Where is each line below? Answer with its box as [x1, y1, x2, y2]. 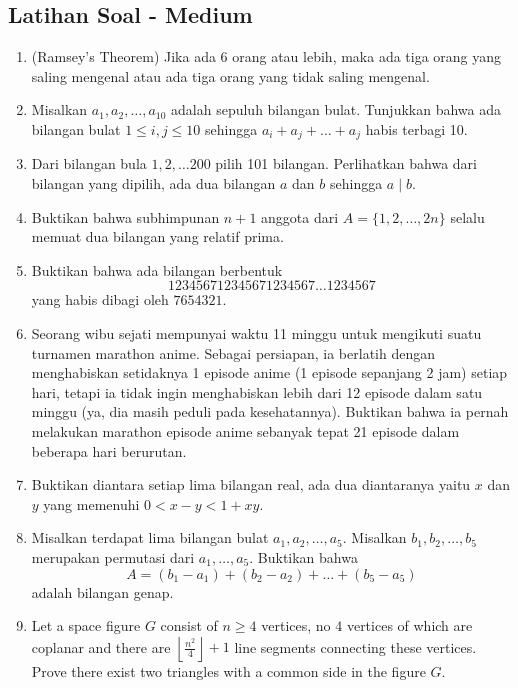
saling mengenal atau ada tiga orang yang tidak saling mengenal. [31, 65, 430, 86]
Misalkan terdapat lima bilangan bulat [31, 527, 269, 548]
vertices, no [261, 615, 331, 636]
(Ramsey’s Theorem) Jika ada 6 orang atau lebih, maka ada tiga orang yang [31, 46, 502, 67]
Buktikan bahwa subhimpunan [31, 206, 220, 227]
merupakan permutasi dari [31, 546, 195, 567]
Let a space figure [31, 615, 141, 636]
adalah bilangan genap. [31, 581, 174, 602]
